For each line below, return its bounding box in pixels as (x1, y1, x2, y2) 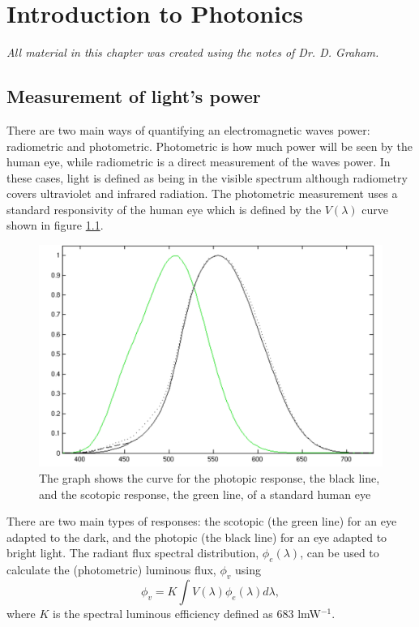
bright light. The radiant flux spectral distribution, (6, 544, 259, 561)
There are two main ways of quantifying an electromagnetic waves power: (6, 121, 370, 138)
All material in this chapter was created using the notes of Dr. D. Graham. (6, 44, 379, 61)
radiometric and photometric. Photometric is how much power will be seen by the (6, 137, 413, 154)
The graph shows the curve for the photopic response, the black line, (39, 469, 380, 486)
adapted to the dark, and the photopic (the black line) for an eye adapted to (6, 528, 387, 545)
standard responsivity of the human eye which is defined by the (6, 200, 322, 217)
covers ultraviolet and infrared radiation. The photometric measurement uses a (6, 185, 398, 202)
